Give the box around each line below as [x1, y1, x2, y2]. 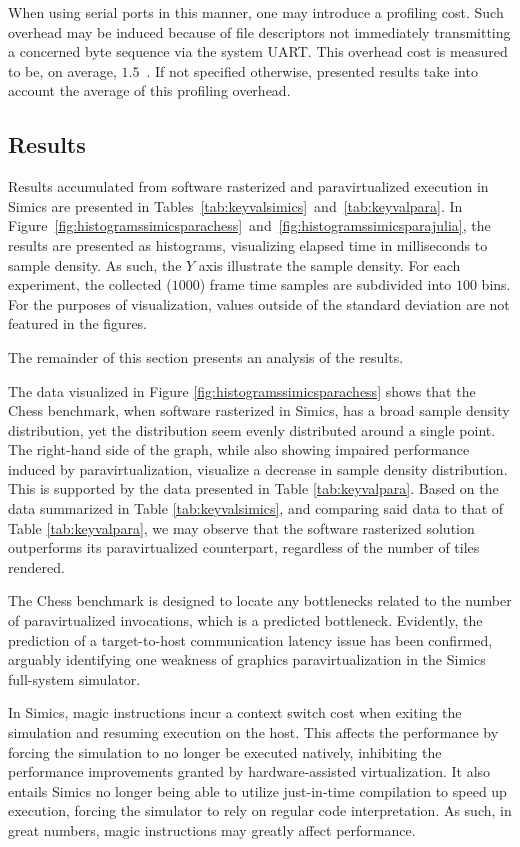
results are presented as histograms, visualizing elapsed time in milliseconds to [8, 234, 488, 255]
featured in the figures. [8, 313, 148, 334]
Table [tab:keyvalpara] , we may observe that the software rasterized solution [8, 517, 475, 538]
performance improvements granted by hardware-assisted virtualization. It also [8, 761, 491, 782]
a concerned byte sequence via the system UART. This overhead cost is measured [8, 41, 508, 62]
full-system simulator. [8, 668, 141, 689]
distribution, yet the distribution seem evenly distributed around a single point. [8, 419, 496, 440]
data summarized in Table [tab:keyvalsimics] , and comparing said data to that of [8, 498, 504, 519]
